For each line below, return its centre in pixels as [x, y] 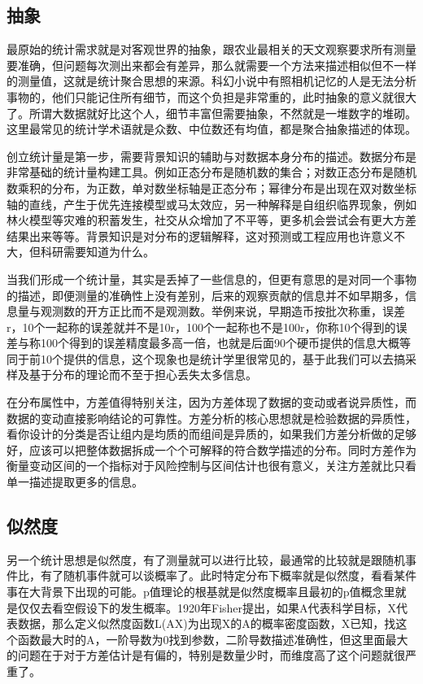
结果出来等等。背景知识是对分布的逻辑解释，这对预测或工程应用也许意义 [200, 235]
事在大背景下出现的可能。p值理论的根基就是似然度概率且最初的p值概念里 [201, 592]
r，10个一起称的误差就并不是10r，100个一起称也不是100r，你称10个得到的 [201, 327]
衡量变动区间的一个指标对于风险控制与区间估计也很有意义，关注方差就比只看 [211, 466]
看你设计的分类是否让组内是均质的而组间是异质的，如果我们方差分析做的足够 [211, 434]
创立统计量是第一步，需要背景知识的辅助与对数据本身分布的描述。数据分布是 [211, 156]
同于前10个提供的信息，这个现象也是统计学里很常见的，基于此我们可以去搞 [206, 358]
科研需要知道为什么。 [97, 252]
